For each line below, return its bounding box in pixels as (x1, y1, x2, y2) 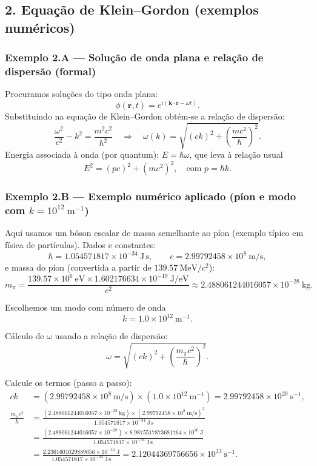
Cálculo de (5, 329, 44, 342)
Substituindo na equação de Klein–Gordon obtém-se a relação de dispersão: (5, 109, 285, 122)
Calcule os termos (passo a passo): (5, 376, 132, 389)
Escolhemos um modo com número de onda (5, 301, 166, 314)
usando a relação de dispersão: (55, 329, 168, 342)
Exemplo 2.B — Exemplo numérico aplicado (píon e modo (5, 189, 296, 204)
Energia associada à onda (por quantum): (5, 148, 159, 161)
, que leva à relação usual (189, 148, 283, 161)
